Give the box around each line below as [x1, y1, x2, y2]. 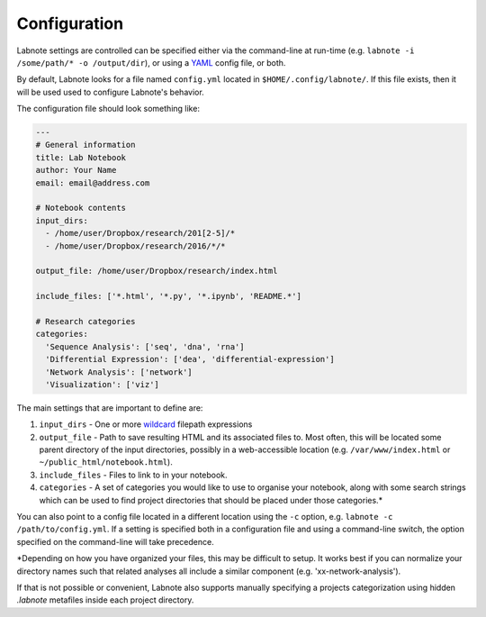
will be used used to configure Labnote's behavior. [16, 86, 204, 97]
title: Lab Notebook [35, 152, 126, 162]
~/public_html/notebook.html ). [39, 457, 173, 467]
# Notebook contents [35, 203, 126, 213]
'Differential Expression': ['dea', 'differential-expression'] [45, 354, 335, 365]
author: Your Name [35, 165, 117, 176]
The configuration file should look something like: [16, 104, 200, 114]
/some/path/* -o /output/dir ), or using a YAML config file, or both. [16, 57, 286, 68]
